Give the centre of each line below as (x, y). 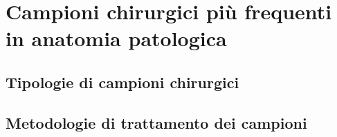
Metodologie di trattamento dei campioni (156, 122)
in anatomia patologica (116, 38)
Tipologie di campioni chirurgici (122, 82)
